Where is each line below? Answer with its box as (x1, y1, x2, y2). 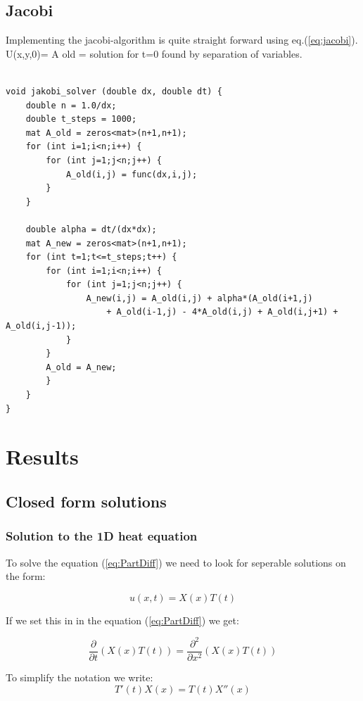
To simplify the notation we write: (6, 669, 153, 684)
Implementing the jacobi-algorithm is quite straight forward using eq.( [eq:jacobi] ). (6, 32, 358, 47)
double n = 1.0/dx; (25, 100, 117, 110)
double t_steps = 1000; (25, 114, 137, 125)
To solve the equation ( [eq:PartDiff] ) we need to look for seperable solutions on (6, 555, 346, 569)
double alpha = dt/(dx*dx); (25, 224, 157, 234)
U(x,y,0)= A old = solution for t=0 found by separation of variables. (6, 46, 302, 61)
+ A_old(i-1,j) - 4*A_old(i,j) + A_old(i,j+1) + (106, 307, 338, 317)
